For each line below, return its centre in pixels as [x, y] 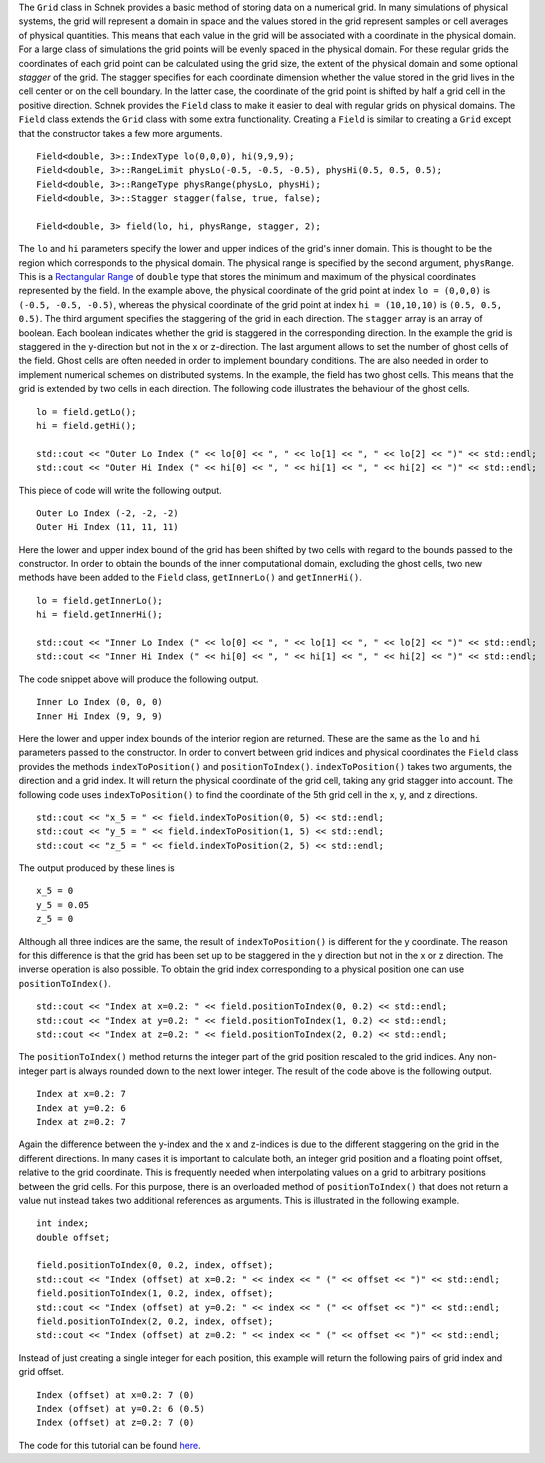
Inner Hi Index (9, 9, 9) [100, 716]
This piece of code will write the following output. [120, 490]
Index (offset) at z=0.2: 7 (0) [115, 1423]
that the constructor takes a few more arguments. [120, 133]
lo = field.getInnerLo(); [100, 600]
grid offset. [41, 1372]
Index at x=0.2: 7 [81, 1094]
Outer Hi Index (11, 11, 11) [107, 527]
